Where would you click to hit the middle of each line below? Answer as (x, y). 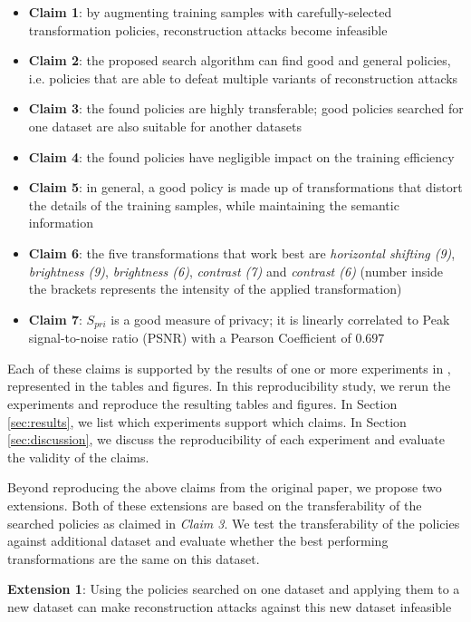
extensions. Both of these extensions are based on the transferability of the (215, 505)
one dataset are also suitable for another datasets (165, 126)
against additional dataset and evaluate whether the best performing (198, 541)
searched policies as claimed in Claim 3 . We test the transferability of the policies (234, 523)
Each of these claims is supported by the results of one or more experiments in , (229, 368)
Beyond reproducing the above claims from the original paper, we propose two (225, 487)
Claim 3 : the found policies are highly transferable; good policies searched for (246, 108)
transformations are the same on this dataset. (134, 558)
